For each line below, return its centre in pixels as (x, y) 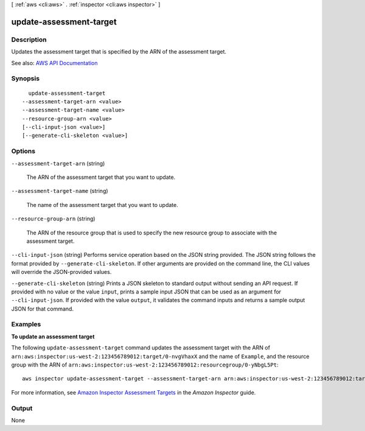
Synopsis (25, 79)
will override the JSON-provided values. (61, 272)
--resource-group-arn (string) (53, 219)
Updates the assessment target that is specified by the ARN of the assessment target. (119, 52)
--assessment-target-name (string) (60, 191)
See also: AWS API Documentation (54, 63)
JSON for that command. (43, 309)
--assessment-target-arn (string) (58, 163)
